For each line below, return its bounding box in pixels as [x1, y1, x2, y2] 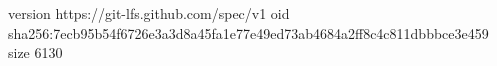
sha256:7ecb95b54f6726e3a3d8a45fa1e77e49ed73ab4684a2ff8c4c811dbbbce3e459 [8, 22, 489, 43]
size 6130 [8, 42, 63, 63]
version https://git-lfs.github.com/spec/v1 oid [8, 3, 290, 23]
